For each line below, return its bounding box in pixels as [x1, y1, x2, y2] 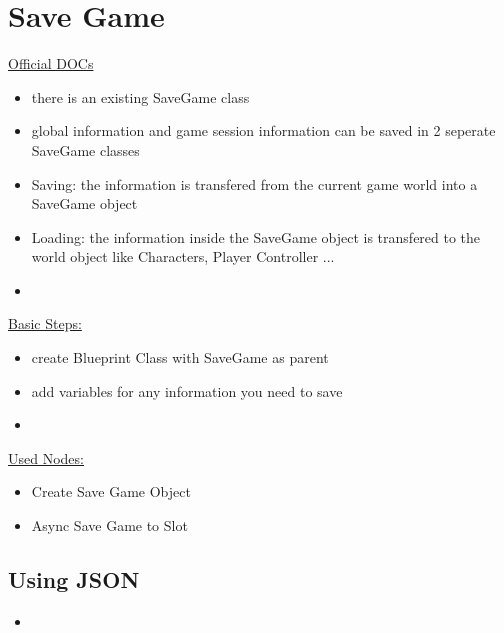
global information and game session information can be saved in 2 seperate [31, 120, 496, 141]
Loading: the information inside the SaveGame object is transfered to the [31, 226, 481, 247]
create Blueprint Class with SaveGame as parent [31, 347, 329, 368]
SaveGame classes [31, 139, 140, 160]
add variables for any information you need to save [31, 380, 343, 401]
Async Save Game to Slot [31, 515, 188, 536]
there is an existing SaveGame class [31, 86, 250, 107]
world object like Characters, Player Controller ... [31, 246, 335, 267]
